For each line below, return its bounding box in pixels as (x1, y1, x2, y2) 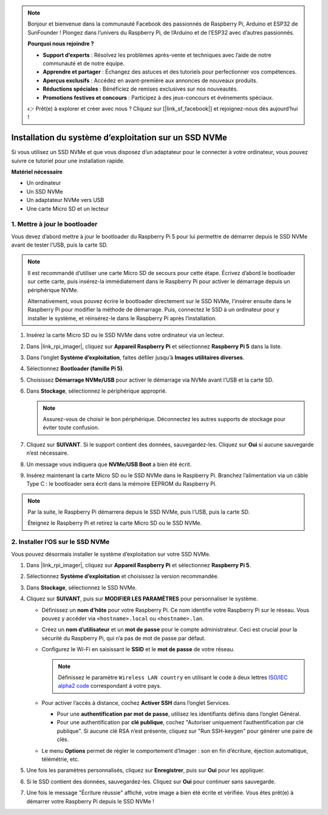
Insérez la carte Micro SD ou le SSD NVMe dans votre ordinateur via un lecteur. (26, 332, 225, 339)
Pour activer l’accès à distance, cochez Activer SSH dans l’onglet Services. (41, 699, 231, 706)
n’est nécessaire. (26, 449, 69, 456)
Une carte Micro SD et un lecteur (26, 205, 109, 212)
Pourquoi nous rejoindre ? (27, 40, 94, 47)
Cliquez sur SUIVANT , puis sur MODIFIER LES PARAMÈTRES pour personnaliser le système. (26, 595, 258, 603)
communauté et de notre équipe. (43, 60, 125, 67)
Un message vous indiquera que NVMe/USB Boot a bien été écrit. (26, 460, 192, 468)
